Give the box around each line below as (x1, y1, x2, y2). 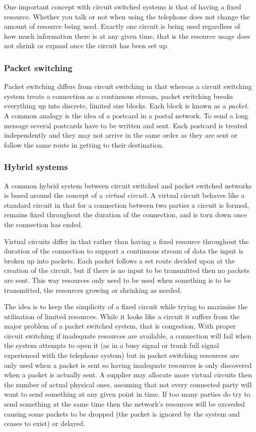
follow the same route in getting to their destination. (4, 139, 164, 150)
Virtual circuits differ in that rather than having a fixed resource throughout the (4, 236, 249, 246)
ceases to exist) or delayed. (4, 418, 85, 429)
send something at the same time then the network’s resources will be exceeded (4, 399, 245, 409)
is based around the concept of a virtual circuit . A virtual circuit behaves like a (4, 190, 245, 200)
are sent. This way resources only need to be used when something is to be (4, 274, 231, 285)
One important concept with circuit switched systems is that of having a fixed (4, 1, 242, 11)
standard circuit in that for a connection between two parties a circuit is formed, (4, 199, 249, 210)
